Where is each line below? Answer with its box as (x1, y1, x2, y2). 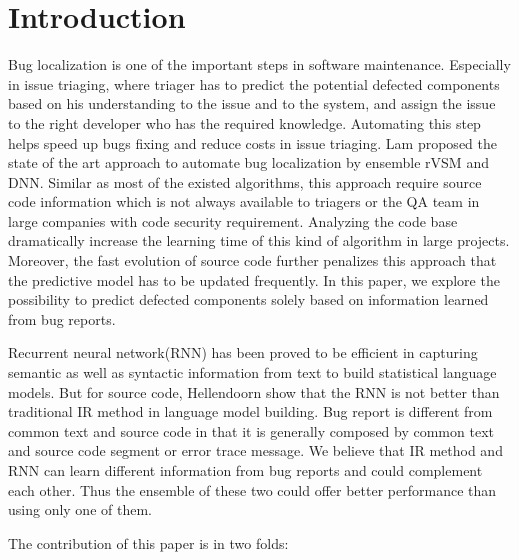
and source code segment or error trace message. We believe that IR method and (8, 440, 503, 461)
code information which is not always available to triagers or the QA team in (8, 191, 480, 212)
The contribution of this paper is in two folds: (8, 532, 289, 553)
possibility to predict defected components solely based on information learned (8, 289, 489, 310)
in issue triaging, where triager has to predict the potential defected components (8, 73, 500, 94)
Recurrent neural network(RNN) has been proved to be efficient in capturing (8, 342, 478, 363)
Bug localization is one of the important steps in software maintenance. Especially (8, 54, 511, 75)
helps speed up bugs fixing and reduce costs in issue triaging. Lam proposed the (8, 132, 497, 153)
